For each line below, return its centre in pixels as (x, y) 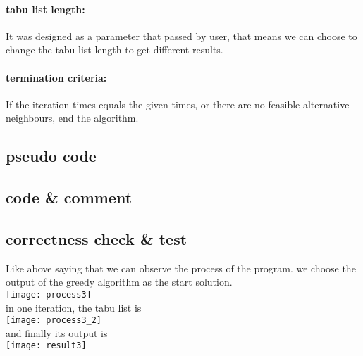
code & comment (69, 197)
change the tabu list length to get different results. (115, 50)
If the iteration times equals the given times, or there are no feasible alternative (178, 104)
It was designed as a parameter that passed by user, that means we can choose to (181, 36)
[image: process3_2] (54, 320)
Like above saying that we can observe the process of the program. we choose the (181, 268)
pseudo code (51, 156)
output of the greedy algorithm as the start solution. (119, 282)
